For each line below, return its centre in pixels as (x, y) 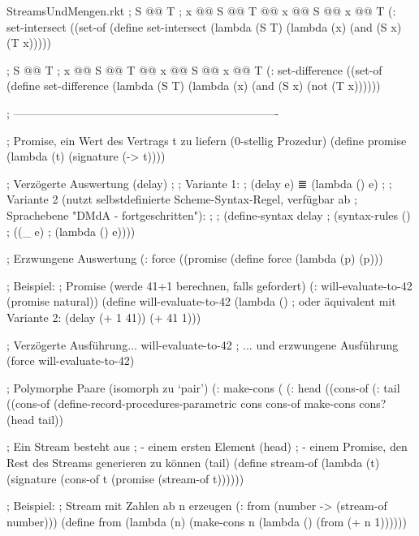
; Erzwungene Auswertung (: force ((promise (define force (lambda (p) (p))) (195, 258)
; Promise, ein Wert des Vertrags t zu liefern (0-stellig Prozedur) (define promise (207, 140)
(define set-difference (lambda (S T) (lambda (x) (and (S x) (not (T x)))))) (194, 86)
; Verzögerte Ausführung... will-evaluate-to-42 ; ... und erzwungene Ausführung (203, 344)
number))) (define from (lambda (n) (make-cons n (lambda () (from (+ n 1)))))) (207, 521)
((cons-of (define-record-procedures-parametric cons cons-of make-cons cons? (197, 403)
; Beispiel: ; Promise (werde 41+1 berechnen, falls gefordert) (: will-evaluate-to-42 (209, 285)
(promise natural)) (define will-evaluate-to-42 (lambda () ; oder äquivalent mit (201, 301)
